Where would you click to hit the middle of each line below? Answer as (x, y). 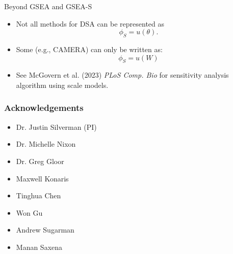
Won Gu (29, 212)
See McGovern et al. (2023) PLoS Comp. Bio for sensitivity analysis (122, 75)
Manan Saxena (39, 247)
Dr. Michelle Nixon (46, 144)
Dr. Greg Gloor (40, 161)
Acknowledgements (44, 108)
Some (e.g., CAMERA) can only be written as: (89, 49)
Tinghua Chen (38, 195)
